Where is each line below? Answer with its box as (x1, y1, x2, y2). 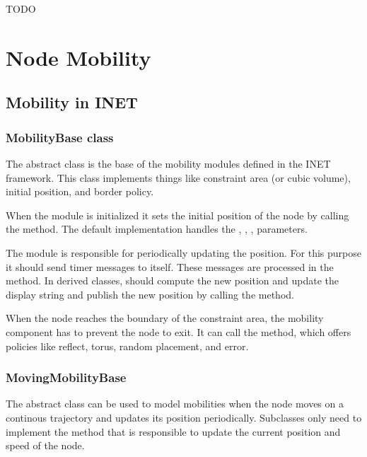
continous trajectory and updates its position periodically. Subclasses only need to (6, 410, 362, 424)
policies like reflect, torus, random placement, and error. (6, 338, 249, 353)
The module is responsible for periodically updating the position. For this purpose (6, 245, 361, 260)
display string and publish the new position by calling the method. (6, 287, 294, 301)
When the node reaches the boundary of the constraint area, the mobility (6, 311, 324, 325)
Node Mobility (6, 42, 151, 71)
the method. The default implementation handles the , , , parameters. (6, 221, 308, 236)
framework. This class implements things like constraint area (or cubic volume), (6, 170, 351, 185)
